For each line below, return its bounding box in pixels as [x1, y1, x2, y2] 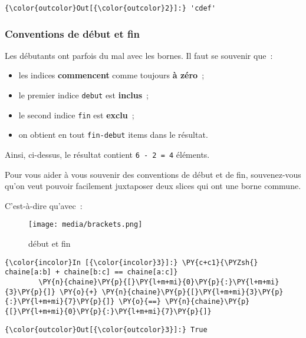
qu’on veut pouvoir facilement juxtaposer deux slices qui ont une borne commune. [5, 180, 301, 192]
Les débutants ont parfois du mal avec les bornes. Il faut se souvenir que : [5, 49, 273, 61]
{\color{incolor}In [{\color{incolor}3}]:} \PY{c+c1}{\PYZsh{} [5, 258, 258, 267]
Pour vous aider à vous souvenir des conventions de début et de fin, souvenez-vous [5, 168, 301, 180]
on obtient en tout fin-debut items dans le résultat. [18, 128, 208, 141]
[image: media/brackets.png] [28, 220, 143, 229]
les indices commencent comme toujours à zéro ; [18, 69, 205, 81]
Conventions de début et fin [5, 26, 140, 41]
